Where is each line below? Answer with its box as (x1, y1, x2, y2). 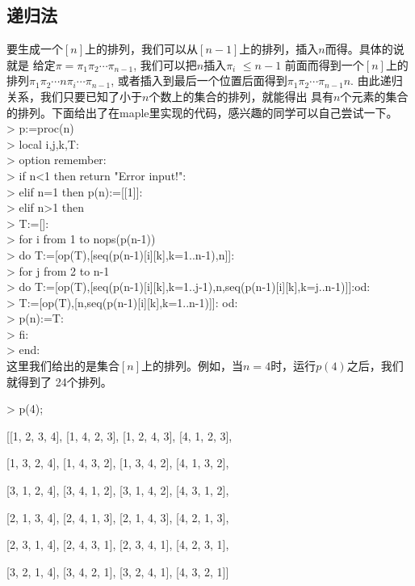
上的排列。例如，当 (141, 357, 244, 374)
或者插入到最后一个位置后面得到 (117, 72, 287, 89)
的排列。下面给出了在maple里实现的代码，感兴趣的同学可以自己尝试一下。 (6, 103, 398, 120)
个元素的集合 (340, 87, 409, 104)
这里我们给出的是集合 (6, 357, 119, 374)
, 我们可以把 (133, 56, 197, 73)
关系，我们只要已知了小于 (6, 87, 142, 104)
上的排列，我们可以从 (85, 40, 199, 57)
